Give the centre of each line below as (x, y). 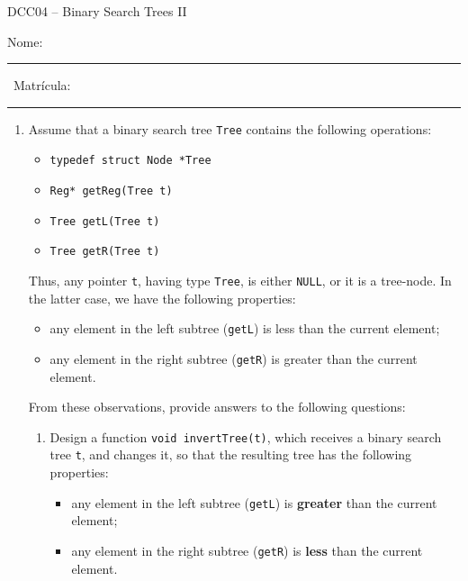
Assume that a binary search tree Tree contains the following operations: (230, 128)
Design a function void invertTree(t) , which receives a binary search (246, 436)
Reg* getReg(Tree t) (111, 191)
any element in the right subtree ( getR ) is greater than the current (234, 358)
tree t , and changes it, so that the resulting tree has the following (231, 454)
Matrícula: (42, 85)
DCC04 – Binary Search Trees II (97, 11)
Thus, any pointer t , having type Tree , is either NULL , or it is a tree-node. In (240, 281)
